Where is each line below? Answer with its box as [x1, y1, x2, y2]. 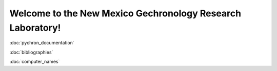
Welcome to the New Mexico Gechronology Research [9, 8, 241, 19]
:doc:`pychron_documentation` [9, 40, 74, 46]
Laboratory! [9, 22, 61, 33]
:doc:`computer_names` [9, 59, 60, 65]
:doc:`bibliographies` [9, 49, 53, 55]
